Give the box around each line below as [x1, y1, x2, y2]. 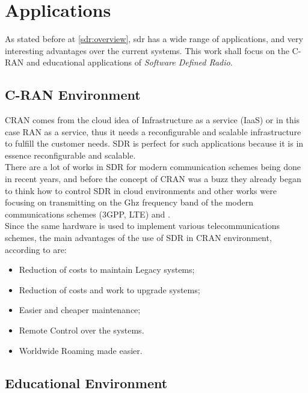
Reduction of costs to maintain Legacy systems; [19, 263, 195, 276]
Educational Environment [5, 373, 168, 392]
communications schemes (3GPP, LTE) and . [5, 207, 170, 220]
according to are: [5, 243, 67, 255]
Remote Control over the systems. [19, 324, 144, 337]
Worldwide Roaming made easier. [19, 344, 143, 356]
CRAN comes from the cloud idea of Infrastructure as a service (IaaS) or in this [5, 114, 300, 126]
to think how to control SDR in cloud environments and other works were [5, 184, 277, 196]
